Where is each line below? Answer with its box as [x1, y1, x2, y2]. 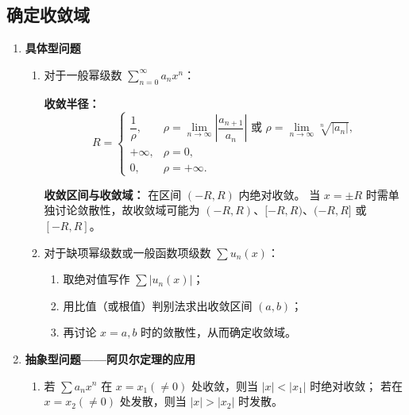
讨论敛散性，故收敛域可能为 [55, 202, 200, 218]
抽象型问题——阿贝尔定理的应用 [25, 350, 195, 367]
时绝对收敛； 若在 [310, 377, 403, 394]
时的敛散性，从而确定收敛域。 [141, 324, 297, 340]
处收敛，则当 [191, 377, 258, 394]
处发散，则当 [119, 393, 187, 409]
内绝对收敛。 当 [238, 186, 321, 202]
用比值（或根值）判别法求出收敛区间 [63, 297, 253, 313]
